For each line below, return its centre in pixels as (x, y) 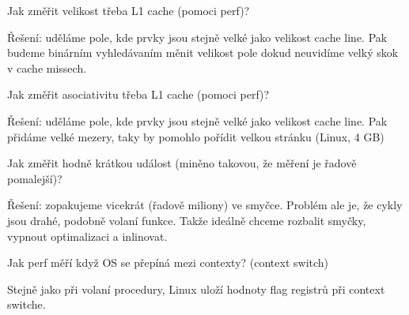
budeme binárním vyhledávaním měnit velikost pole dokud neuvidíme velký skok (203, 52)
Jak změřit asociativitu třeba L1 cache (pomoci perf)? (138, 94)
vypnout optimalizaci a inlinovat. (87, 236)
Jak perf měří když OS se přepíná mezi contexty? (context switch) (168, 262)
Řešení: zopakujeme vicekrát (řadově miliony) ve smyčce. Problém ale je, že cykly (205, 205)
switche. (27, 304)
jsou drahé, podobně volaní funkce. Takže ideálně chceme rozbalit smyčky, (187, 220)
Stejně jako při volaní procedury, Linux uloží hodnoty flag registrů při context (196, 289)
